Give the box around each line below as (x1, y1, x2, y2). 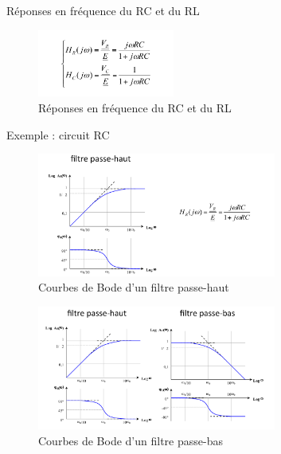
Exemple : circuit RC (6, 126, 110, 143)
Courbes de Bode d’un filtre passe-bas (38, 432, 223, 449)
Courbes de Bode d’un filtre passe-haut (38, 279, 229, 295)
